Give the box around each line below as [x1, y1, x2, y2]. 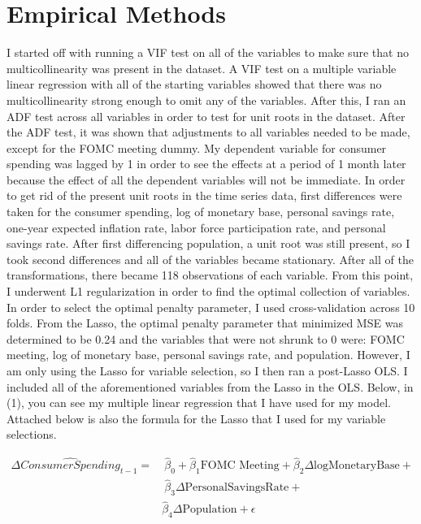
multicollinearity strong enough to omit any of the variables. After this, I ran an [7, 91, 406, 108]
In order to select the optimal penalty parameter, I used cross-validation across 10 [7, 298, 415, 315]
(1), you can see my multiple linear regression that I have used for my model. [7, 394, 391, 411]
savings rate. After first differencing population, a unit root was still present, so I [7, 235, 410, 252]
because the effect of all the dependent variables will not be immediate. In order [7, 171, 406, 188]
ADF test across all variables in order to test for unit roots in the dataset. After [7, 107, 406, 124]
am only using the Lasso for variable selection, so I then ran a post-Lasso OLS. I [7, 362, 408, 379]
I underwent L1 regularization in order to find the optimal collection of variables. [7, 283, 410, 300]
